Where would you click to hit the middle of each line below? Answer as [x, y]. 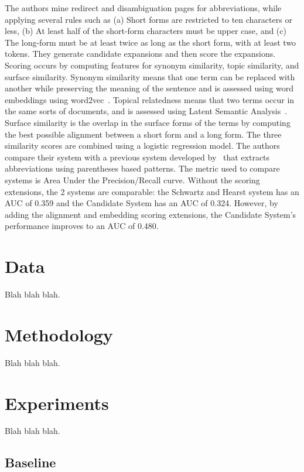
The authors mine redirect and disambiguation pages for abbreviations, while [143, 8]
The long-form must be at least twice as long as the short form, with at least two [151, 42]
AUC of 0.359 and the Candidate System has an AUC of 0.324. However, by [141, 203]
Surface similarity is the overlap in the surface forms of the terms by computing [148, 122]
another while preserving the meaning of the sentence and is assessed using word [149, 88]
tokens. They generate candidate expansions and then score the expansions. [140, 54]
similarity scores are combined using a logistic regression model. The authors [142, 146]
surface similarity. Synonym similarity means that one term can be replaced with [150, 76]
